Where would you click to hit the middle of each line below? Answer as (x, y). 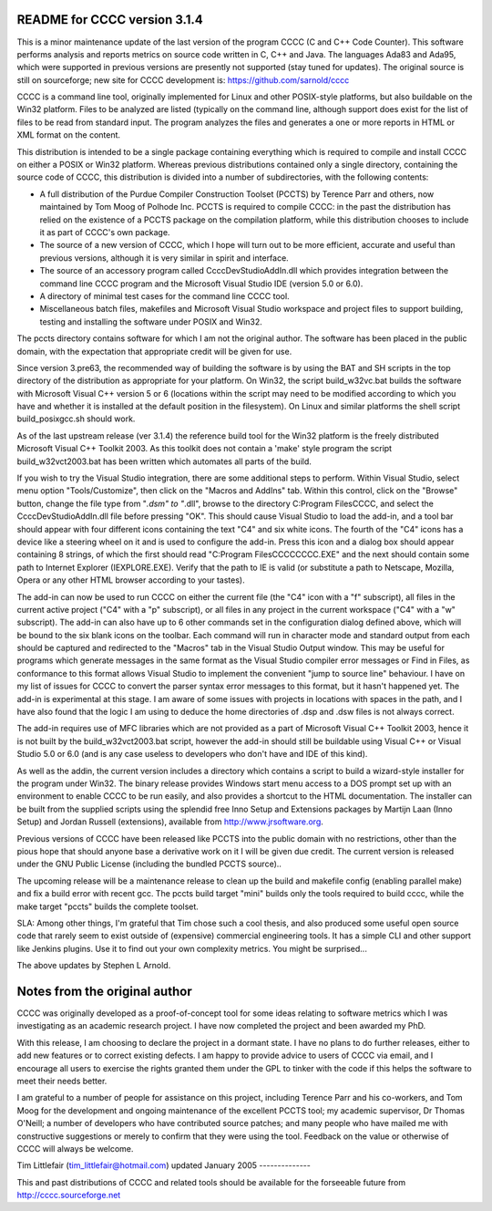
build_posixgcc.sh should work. (76, 419)
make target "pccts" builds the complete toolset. (108, 906)
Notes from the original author (104, 991)
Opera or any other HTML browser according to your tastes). (131, 580)
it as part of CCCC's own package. (105, 232)
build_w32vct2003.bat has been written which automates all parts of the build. (164, 461)
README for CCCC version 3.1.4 (110, 20)
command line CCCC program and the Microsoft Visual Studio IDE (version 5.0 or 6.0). (201, 284)
